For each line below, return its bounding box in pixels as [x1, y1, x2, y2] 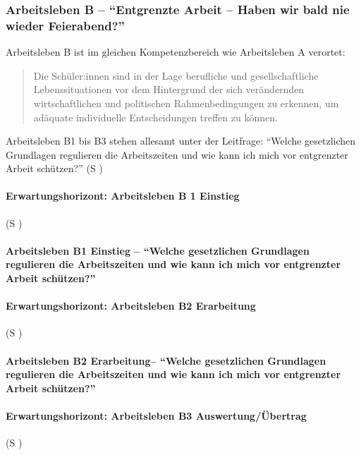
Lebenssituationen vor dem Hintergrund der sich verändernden [33, 82, 305, 97]
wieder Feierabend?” [6, 16, 125, 34]
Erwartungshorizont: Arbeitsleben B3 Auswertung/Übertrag [6, 408, 307, 423]
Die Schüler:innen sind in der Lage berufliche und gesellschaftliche [33, 68, 319, 83]
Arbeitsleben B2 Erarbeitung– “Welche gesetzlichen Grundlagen [6, 353, 326, 368]
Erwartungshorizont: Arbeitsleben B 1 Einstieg [6, 188, 240, 203]
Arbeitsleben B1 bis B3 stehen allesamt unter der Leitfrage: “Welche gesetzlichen [6, 133, 356, 148]
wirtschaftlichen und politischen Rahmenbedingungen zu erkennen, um [33, 95, 339, 110]
